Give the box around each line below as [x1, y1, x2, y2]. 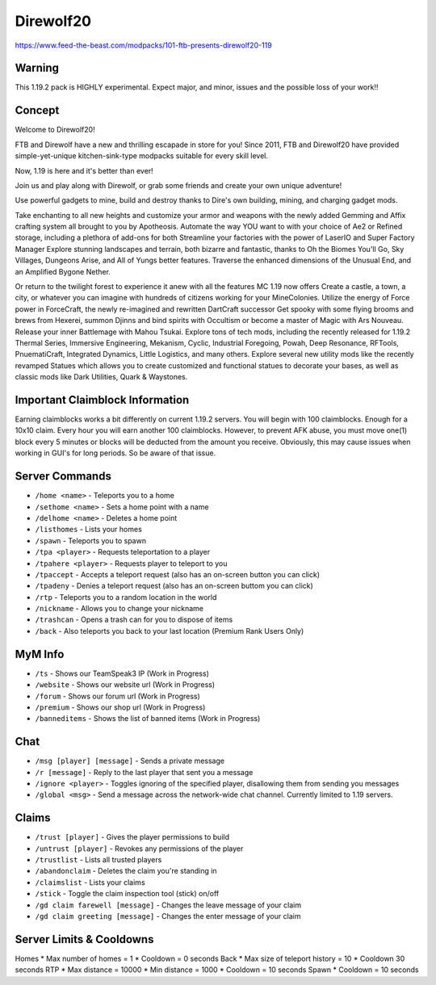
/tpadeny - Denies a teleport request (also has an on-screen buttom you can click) [35, 581, 314, 591]
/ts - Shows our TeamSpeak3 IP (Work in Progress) [35, 669, 210, 678]
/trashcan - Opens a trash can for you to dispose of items [35, 614, 233, 625]
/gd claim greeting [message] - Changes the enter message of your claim [35, 912, 301, 921]
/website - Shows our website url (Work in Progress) [35, 680, 216, 689]
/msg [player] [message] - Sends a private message [35, 756, 225, 766]
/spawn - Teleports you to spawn [35, 535, 147, 545]
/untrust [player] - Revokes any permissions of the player [35, 844, 244, 853]
